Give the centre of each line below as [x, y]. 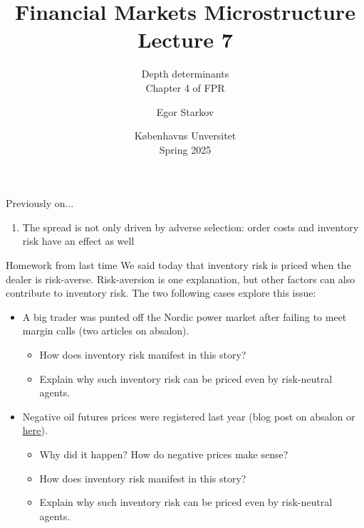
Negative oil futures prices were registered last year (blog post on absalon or [189, 416]
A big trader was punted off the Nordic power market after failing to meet [184, 316]
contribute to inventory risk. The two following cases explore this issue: [161, 293]
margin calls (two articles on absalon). [106, 331]
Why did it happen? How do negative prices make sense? [164, 454]
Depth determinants [185, 74]
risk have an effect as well [78, 241]
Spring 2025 [185, 149]
